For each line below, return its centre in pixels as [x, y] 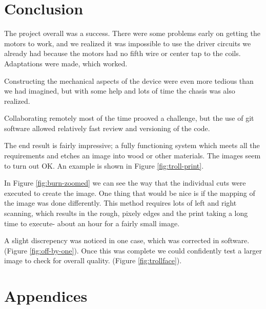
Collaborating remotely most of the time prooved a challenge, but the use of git [129, 118]
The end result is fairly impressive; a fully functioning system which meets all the [132, 145]
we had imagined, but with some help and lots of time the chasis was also [120, 91]
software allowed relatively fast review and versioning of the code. [107, 128]
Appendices [46, 296]
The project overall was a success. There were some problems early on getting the [132, 33]
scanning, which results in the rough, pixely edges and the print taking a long [126, 213]
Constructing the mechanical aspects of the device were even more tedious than [129, 80]
